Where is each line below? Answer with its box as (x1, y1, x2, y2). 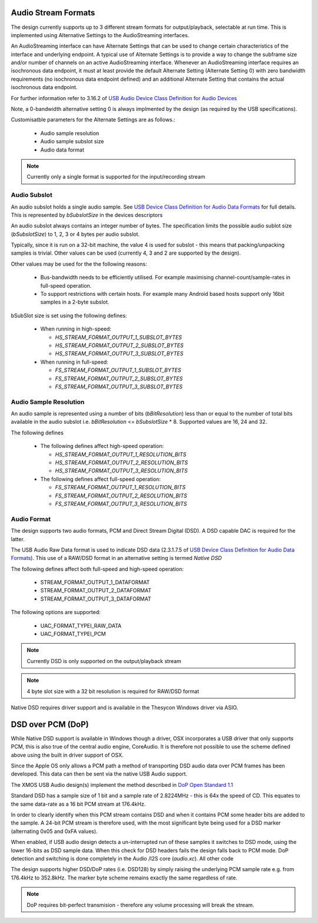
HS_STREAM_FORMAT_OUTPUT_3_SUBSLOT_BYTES (55, 350, 184, 357)
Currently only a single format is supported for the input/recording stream (26, 173, 206, 180)
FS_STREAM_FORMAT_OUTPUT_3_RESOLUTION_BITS (55, 500, 187, 507)
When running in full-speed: (40, 358, 108, 365)
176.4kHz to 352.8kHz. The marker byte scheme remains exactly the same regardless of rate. (11, 874, 238, 881)
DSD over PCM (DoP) (11, 719, 89, 729)
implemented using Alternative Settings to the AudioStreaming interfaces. (11, 31, 190, 38)
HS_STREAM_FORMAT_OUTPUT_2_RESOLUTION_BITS (55, 459, 188, 466)
